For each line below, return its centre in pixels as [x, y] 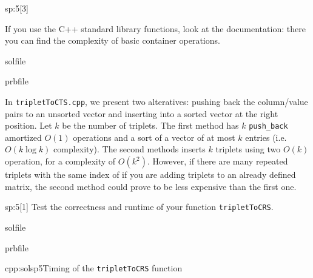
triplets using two [248, 149]
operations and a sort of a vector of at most [154, 137]
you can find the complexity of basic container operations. [113, 40]
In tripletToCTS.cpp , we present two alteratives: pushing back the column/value [156, 101]
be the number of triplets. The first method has [150, 125]
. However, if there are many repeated [217, 161]
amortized [23, 137]
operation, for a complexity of [60, 161]
